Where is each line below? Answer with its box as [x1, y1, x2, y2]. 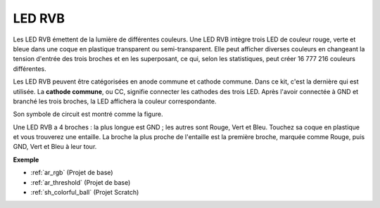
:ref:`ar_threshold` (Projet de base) [30, 178, 131, 186]
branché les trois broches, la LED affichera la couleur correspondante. [13, 97, 217, 105]
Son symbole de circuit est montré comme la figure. [13, 110, 163, 119]
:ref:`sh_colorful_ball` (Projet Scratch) [30, 188, 139, 197]
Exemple [13, 155, 39, 164]
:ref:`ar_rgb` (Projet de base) [30, 169, 113, 177]
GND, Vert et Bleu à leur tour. [13, 143, 97, 151]
